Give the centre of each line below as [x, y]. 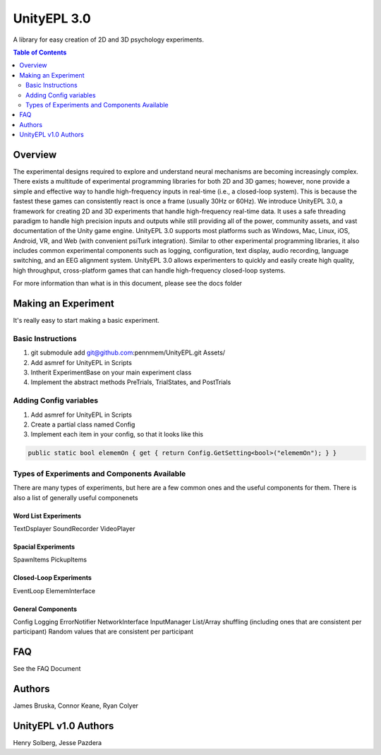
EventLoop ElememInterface [54, 590]
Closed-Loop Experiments [52, 578]
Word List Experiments [47, 516]
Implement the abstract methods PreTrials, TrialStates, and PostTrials [131, 382]
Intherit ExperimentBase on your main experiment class [111, 373]
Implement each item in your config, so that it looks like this [117, 434]
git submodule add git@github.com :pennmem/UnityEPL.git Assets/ [128, 352]
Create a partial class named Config [83, 424]
